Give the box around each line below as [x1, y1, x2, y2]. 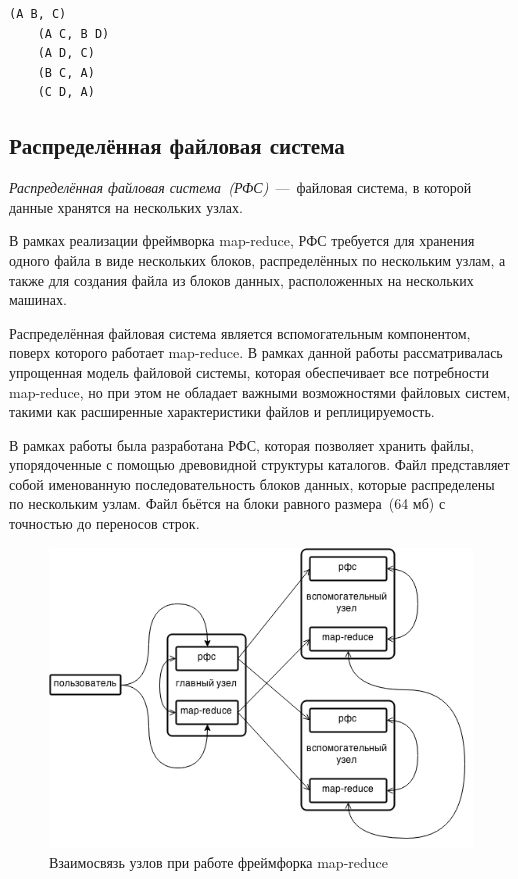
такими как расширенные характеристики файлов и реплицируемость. [9, 401, 435, 422]
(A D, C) [37, 46, 95, 61]
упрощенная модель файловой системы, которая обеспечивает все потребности [9, 361, 489, 382]
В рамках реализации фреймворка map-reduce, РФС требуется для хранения [9, 230, 475, 251]
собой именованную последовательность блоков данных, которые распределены [9, 473, 495, 494]
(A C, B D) [37, 26, 110, 41]
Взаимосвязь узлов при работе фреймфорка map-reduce [49, 851, 389, 872]
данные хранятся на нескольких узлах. [9, 196, 243, 217]
